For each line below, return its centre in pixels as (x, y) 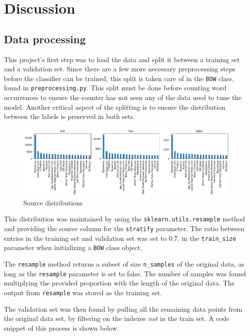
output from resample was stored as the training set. (83, 292)
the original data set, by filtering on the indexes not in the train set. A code (117, 318)
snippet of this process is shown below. (61, 328)
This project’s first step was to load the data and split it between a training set (122, 59)
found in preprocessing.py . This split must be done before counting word (115, 88)
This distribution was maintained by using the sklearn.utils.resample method (125, 219)
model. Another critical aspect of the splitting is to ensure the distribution (115, 107)
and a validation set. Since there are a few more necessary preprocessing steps (120, 69)
